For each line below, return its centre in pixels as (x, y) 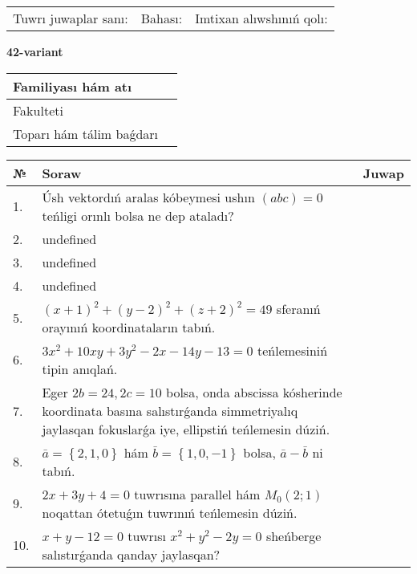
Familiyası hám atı (73, 86)
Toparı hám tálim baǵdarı (86, 133)
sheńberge (294, 535)
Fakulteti (38, 110)
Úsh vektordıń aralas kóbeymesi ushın (148, 197)
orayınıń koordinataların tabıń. (129, 327)
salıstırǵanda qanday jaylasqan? (131, 554)
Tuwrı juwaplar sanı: (71, 18)
